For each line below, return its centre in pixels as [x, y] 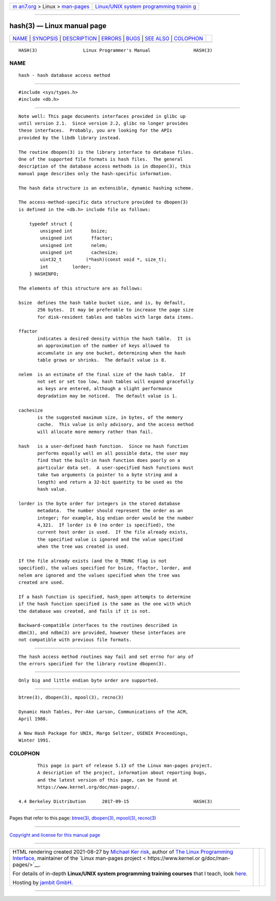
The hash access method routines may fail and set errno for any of [106, 657]
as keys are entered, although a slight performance [105, 389]
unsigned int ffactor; [77, 238]
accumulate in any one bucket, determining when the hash [112, 353]
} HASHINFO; [44, 274]
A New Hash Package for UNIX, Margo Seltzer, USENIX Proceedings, [103, 733]
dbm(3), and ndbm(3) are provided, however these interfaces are [102, 632]
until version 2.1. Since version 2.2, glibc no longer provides [103, 124]
